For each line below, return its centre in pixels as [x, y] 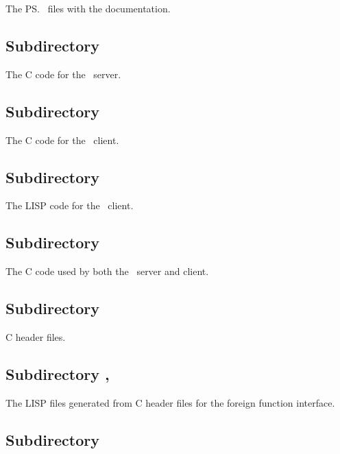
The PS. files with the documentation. [88, 8]
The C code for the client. [62, 140]
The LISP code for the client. [70, 205]
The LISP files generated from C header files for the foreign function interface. [170, 402]
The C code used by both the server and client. [107, 271]
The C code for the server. [63, 74]
